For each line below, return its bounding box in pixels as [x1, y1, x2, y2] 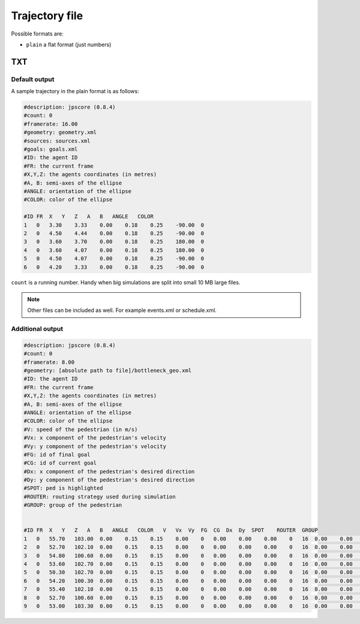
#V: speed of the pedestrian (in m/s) [23, 426, 138, 433]
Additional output [11, 325, 64, 333]
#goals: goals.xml [23, 146, 78, 153]
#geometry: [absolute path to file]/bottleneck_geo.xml [23, 367, 192, 374]
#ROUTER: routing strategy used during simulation [23, 493, 176, 500]
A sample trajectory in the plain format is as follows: [11, 88, 139, 95]
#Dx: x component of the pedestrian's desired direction [23, 468, 195, 475]
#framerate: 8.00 [23, 358, 75, 366]
